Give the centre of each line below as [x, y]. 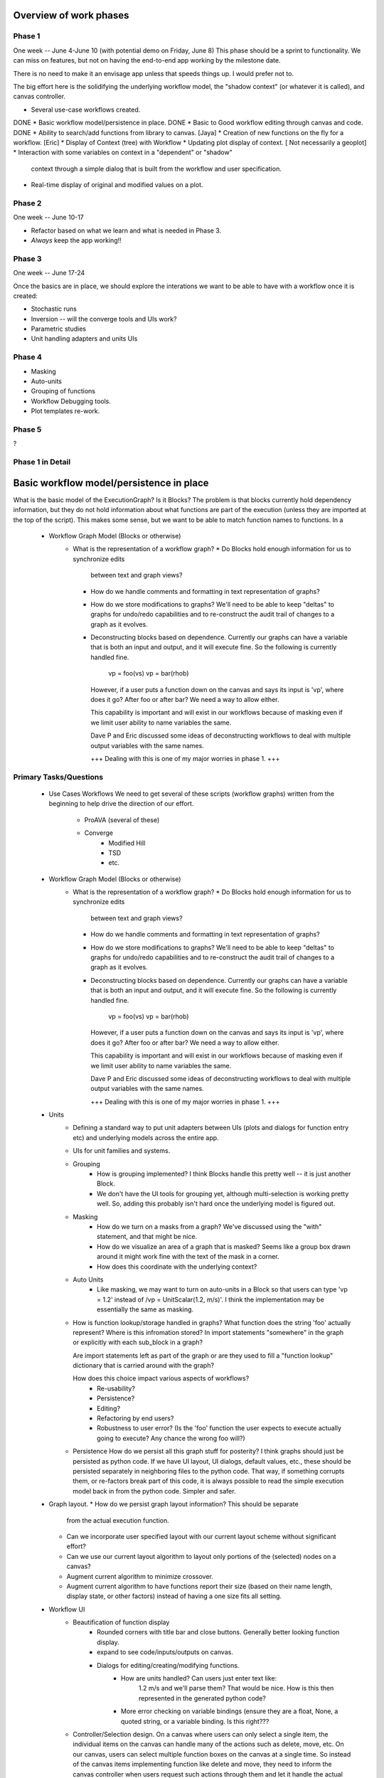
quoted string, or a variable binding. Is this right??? [195, 1721]
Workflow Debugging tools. [71, 401]
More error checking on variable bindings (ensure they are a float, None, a [230, 1711]
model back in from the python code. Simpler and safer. [154, 1491]
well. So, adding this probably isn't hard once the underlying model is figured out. [216, 1204]
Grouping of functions [63, 391]
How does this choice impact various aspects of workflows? [161, 1378]
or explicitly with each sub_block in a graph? [138, 1342]
